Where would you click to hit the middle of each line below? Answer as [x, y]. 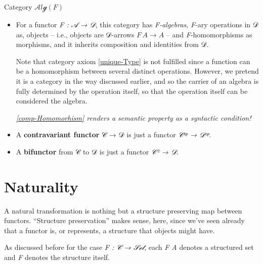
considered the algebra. [52, 101]
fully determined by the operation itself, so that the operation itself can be [132, 91]
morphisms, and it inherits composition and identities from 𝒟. [112, 44]
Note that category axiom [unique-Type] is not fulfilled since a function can [133, 61]
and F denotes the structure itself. [57, 257]
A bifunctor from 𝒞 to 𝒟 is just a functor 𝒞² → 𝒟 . [97, 151]
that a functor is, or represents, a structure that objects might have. [109, 230]
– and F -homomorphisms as [209, 34]
